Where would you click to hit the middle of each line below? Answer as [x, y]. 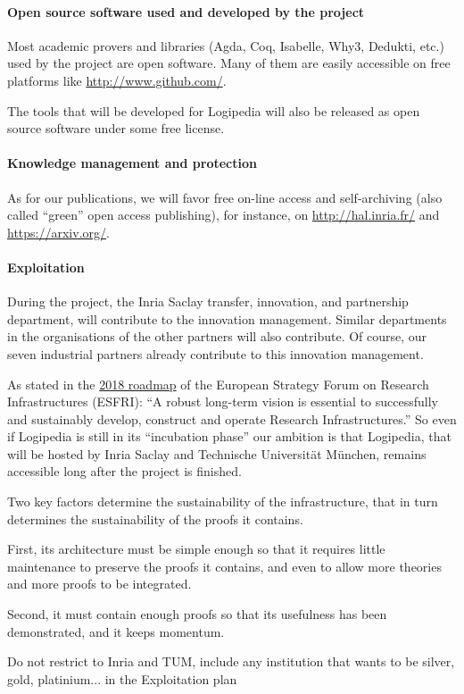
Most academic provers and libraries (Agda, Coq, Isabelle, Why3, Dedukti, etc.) [226, 45]
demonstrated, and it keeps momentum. [116, 631]
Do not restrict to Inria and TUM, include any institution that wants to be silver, [231, 661]
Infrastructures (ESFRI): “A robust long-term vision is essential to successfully [223, 401]
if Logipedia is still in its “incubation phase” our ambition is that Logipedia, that [229, 436]
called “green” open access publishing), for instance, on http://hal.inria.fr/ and [224, 215]
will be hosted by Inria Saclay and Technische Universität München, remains [217, 453]
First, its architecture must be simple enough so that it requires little [196, 549]
